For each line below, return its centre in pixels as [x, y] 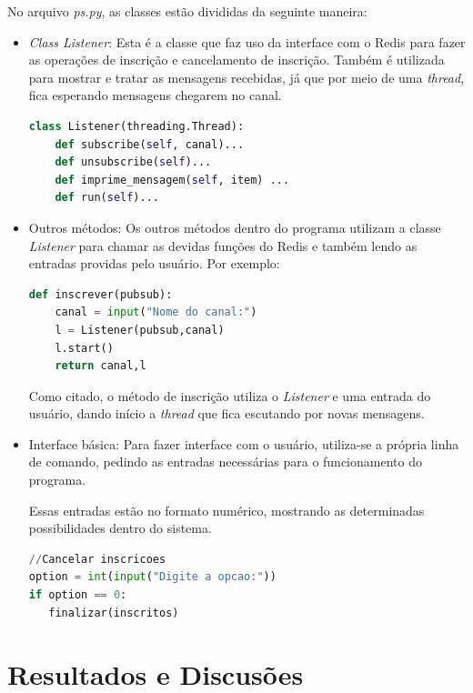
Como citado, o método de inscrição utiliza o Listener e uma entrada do [230, 395]
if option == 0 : [78, 595]
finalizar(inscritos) [114, 613]
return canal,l [101, 366]
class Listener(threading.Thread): [136, 126]
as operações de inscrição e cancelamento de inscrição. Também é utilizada [236, 60]
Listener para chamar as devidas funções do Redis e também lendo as [223, 245]
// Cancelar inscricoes [97, 559]
